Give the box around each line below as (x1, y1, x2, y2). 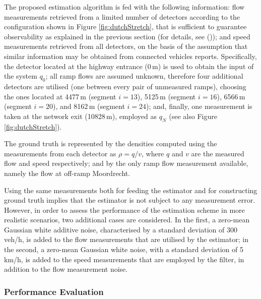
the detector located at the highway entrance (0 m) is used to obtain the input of (4, 61, 254, 71)
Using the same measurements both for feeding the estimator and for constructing (4, 185, 257, 195)
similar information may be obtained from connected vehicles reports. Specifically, (4, 50, 257, 61)
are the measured (191, 148, 244, 158)
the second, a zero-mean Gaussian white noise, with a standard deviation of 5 (4, 244, 243, 255)
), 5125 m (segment (137, 91, 196, 101)
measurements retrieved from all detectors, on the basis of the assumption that (4, 41, 248, 51)
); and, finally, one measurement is (146, 101, 252, 111)
